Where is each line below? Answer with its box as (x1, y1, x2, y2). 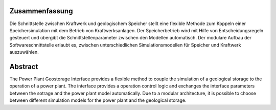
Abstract (9, 62, 38, 71)
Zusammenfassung (9, 7, 73, 15)
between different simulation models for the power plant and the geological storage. (9, 97, 187, 103)
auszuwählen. (9, 49, 39, 55)
